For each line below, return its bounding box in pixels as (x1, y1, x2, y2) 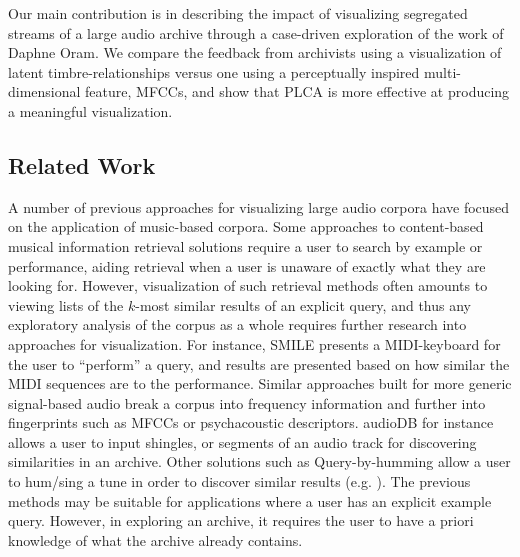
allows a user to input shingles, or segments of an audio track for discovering (8, 431, 477, 452)
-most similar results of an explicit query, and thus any (135, 294, 471, 315)
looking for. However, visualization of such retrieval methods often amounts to (8, 275, 488, 296)
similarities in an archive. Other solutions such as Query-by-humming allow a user (8, 451, 511, 472)
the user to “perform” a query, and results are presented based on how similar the (8, 353, 510, 374)
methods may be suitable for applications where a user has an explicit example (8, 490, 492, 511)
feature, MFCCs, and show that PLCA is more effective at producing (85, 81, 510, 102)
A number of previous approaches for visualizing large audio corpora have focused (8, 196, 510, 217)
